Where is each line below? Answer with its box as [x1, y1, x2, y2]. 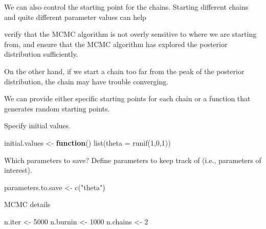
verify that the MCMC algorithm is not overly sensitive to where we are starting [4, 29, 257, 39]
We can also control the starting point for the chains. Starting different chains [4, 2, 249, 12]
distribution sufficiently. [4, 49, 78, 59]
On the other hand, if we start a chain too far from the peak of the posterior [4, 65, 245, 76]
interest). [4, 165, 32, 175]
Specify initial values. [4, 120, 71, 131]
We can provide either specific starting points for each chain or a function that [4, 93, 251, 104]
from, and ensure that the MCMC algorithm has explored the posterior [4, 38, 228, 49]
